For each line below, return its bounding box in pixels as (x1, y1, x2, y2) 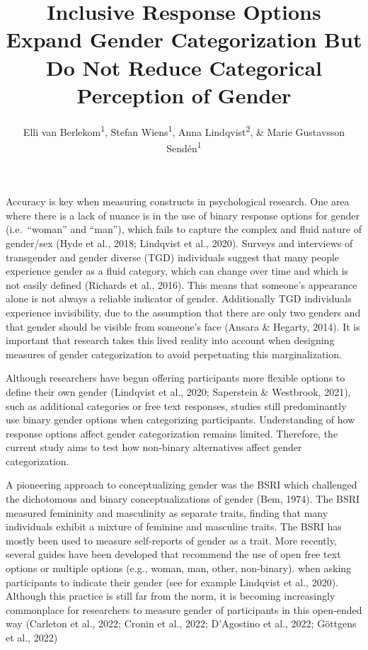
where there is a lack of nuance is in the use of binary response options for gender (6, 207, 360, 222)
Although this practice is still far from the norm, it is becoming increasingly (6, 588, 335, 603)
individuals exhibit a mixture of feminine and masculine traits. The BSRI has (6, 519, 342, 534)
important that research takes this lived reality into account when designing (6, 333, 335, 348)
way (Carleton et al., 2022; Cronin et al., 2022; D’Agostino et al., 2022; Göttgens (6, 616, 357, 631)
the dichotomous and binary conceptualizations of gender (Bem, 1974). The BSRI (6, 491, 360, 506)
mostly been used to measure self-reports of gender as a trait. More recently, (6, 532, 337, 547)
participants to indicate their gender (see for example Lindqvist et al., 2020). (6, 574, 338, 589)
